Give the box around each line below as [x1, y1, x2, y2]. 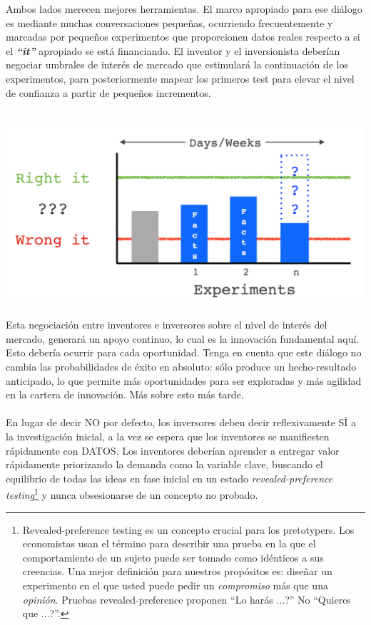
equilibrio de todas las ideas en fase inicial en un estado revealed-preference [6, 470, 333, 485]
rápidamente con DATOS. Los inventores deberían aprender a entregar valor [6, 443, 340, 458]
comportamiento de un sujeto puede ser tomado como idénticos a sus [22, 549, 324, 564]
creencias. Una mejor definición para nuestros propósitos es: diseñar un [22, 564, 332, 579]
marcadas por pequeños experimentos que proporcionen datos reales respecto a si [6, 29, 360, 44]
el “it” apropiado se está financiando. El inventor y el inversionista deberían [6, 43, 340, 58]
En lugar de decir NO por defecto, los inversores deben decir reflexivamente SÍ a [6, 415, 357, 430]
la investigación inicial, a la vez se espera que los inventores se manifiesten [6, 428, 330, 443]
